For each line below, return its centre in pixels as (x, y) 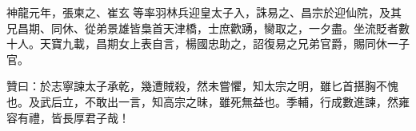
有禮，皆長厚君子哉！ (73, 117)
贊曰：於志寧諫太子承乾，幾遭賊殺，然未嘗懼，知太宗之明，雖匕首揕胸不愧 (202, 86)
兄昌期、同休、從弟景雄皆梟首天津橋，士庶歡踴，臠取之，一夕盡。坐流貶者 (202, 28)
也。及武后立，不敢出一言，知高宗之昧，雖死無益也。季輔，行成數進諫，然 (202, 101)
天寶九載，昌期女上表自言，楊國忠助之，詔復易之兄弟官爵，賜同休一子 (224, 44)
